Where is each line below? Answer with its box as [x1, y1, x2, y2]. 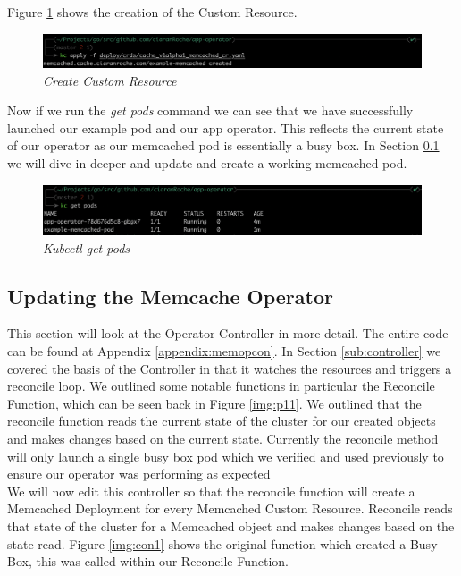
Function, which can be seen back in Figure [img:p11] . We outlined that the [7, 394, 422, 412]
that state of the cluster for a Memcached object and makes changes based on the [7, 516, 455, 535]
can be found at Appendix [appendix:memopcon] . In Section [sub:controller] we [7, 342, 441, 360]
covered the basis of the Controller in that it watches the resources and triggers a [7, 359, 452, 377]
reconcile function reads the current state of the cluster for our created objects [7, 411, 436, 430]
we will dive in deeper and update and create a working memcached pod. [7, 154, 407, 173]
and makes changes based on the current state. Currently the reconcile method [7, 428, 439, 447]
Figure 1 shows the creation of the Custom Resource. [7, 3, 298, 21]
